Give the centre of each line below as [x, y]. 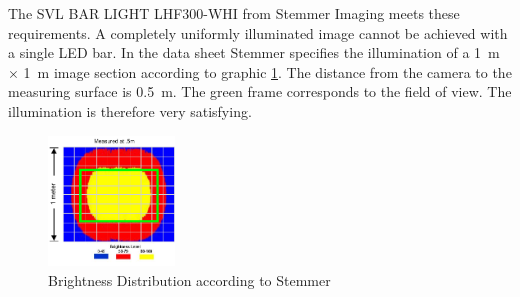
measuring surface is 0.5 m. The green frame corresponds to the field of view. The [260, 91]
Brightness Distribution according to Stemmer [189, 280]
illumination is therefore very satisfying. [130, 110]
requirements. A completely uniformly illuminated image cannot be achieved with [258, 32]
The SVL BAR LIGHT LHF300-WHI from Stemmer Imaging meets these [234, 13]
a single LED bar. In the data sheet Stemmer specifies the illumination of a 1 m [254, 52]
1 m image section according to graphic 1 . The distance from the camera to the [267, 71]
